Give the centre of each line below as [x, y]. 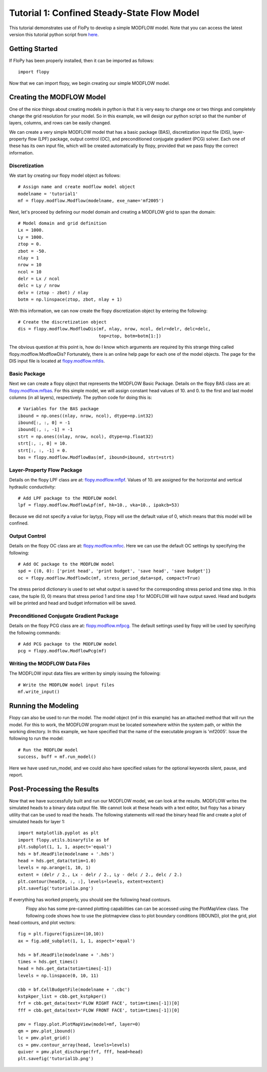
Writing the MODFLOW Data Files [50, 664]
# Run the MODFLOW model [48, 750]
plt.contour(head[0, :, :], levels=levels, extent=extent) [91, 882]
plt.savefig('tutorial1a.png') [56, 888]
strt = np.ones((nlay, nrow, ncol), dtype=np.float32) [86, 436]
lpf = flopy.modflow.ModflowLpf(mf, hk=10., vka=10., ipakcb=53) [99, 505]
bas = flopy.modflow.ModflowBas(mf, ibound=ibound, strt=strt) [96, 457]
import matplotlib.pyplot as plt [58, 833]
